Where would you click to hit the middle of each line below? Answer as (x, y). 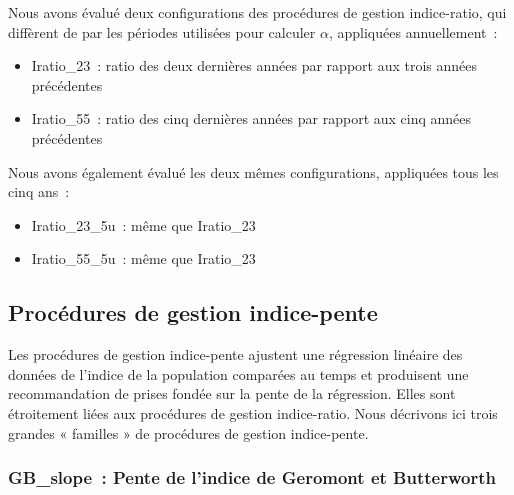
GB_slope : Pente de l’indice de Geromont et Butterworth (252, 477)
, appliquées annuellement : (413, 31)
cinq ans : (39, 191)
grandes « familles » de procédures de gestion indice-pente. (188, 432)
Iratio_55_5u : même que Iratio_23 (143, 258)
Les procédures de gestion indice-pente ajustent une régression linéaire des (235, 354)
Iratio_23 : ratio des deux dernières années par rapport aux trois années (254, 65)
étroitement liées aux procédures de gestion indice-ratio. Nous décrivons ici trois (253, 412)
